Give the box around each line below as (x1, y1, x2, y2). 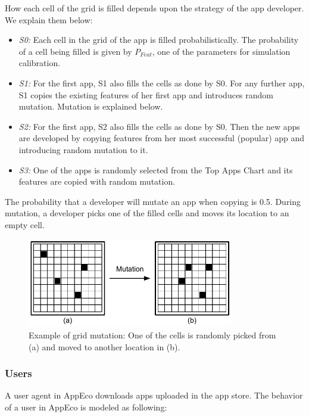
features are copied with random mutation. (18, 175, 176, 188)
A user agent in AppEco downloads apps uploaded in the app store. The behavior (5, 389, 303, 402)
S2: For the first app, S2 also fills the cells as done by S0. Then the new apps (18, 120, 300, 132)
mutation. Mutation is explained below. (18, 100, 163, 113)
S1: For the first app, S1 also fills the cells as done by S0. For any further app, (18, 76, 305, 89)
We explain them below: (5, 13, 93, 26)
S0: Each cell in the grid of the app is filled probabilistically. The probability (18, 33, 299, 46)
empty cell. (5, 218, 45, 231)
